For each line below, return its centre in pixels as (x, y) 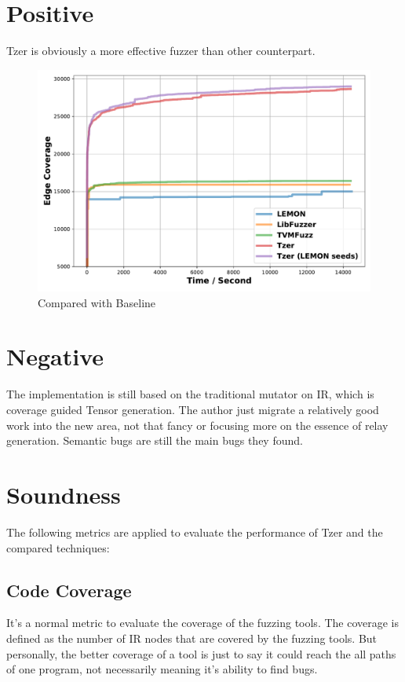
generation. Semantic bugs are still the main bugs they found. (155, 440)
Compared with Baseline (97, 302)
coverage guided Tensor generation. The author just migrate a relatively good (193, 410)
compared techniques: (58, 547)
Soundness (64, 494)
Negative (55, 356)
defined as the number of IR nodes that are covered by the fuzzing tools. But (192, 638)
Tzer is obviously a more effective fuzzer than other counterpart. (161, 51)
